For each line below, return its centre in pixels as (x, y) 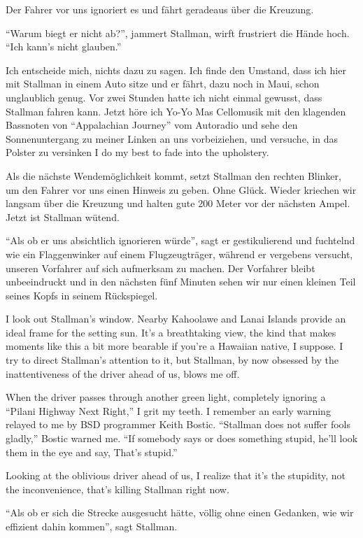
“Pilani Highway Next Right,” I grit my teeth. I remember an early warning (168, 410)
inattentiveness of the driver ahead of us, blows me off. (123, 373)
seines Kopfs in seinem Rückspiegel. (82, 295)
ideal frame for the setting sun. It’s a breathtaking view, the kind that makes (171, 332)
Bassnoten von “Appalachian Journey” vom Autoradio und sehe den (152, 125)
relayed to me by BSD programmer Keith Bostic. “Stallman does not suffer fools (178, 424)
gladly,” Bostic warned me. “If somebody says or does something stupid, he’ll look (182, 438)
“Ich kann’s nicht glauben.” (64, 47)
